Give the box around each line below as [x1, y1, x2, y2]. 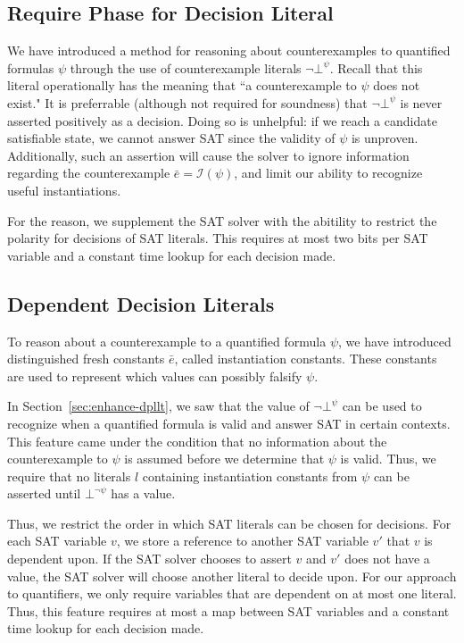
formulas [7, 58, 54, 77]
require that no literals [7, 466, 131, 485]
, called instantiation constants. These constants [174, 349, 437, 368]
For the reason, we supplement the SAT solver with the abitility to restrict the [7, 211, 437, 230]
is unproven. [351, 129, 418, 147]
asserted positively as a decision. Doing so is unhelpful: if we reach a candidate [7, 111, 437, 129]
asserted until [7, 484, 81, 503]
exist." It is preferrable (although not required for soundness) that [7, 93, 368, 112]
